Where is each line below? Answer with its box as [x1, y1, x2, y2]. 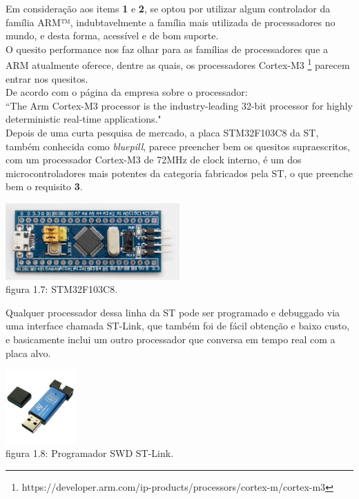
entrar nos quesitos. [6, 71, 88, 85]
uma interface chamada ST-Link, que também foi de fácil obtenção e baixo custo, [6, 318, 350, 333]
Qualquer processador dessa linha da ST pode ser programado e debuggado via [6, 305, 340, 319]
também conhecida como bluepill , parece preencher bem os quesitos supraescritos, [6, 139, 350, 153]
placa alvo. [6, 345, 51, 360]
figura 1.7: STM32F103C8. [6, 282, 118, 296]
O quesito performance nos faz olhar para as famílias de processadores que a [6, 41, 329, 56]
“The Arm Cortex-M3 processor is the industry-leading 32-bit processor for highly [6, 98, 353, 112]
